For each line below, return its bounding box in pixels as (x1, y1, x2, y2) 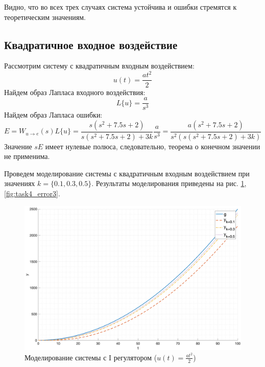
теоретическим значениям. (4, 11, 86, 22)
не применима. (4, 151, 50, 162)
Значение (4, 141, 32, 151)
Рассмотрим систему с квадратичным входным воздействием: (4, 60, 195, 71)
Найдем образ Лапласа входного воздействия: (4, 86, 146, 97)
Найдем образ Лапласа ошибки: (4, 109, 103, 120)
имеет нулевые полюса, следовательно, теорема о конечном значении (45, 141, 260, 151)
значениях (4, 178, 35, 189)
